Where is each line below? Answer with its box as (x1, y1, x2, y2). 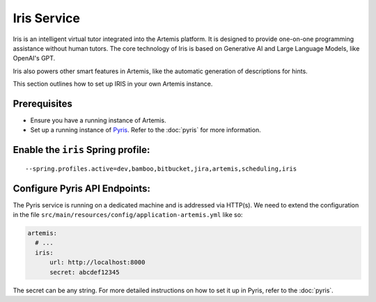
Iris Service (13, 10, 80, 26)
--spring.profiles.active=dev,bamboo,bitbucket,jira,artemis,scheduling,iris (25, 164, 297, 173)
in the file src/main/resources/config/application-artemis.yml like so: (13, 211, 243, 219)
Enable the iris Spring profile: (13, 144, 150, 156)
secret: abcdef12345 (49, 268, 120, 276)
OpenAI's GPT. (13, 54, 56, 63)
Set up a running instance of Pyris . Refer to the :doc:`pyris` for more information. (30, 126, 261, 134)
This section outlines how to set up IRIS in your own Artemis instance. (13, 80, 213, 88)
